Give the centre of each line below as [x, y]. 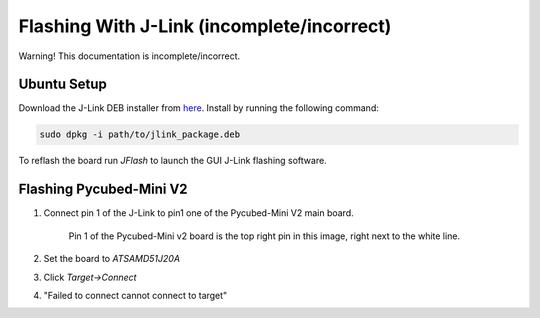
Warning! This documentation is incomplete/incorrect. [129, 56]
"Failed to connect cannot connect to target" [135, 295]
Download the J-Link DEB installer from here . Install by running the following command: [198, 108]
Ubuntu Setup [62, 84]
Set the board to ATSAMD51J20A [111, 259]
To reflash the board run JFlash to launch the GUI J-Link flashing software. [172, 161]
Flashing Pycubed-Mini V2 [103, 189]
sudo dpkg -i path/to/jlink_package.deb [139, 134]
